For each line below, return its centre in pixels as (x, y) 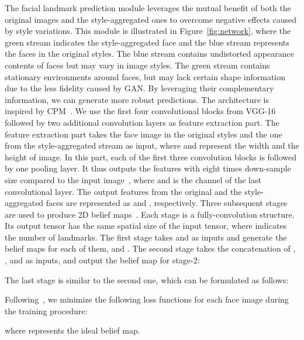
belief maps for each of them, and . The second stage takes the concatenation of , (150, 248)
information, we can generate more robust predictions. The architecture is (137, 99)
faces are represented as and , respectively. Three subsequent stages (167, 203)
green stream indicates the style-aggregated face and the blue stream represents (147, 42)
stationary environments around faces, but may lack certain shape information (145, 76)
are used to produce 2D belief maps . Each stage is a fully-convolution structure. (150, 214)
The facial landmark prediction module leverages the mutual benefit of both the (148, 8)
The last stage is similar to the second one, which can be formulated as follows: (147, 279)
